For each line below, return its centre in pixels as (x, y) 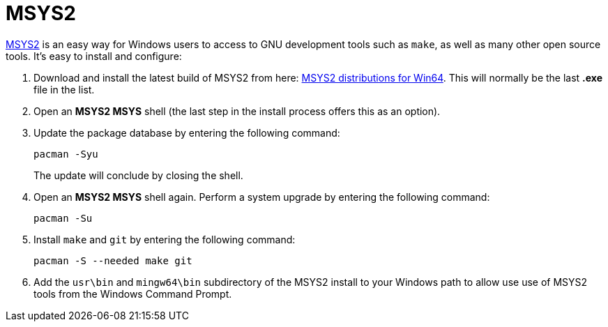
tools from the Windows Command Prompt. (133, 294)
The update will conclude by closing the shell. (138, 175)
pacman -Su (63, 218)
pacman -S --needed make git (113, 260)
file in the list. (64, 89)
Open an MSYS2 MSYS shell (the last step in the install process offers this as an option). (237, 111)
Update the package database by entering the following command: (187, 132)
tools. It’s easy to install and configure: (94, 56)
